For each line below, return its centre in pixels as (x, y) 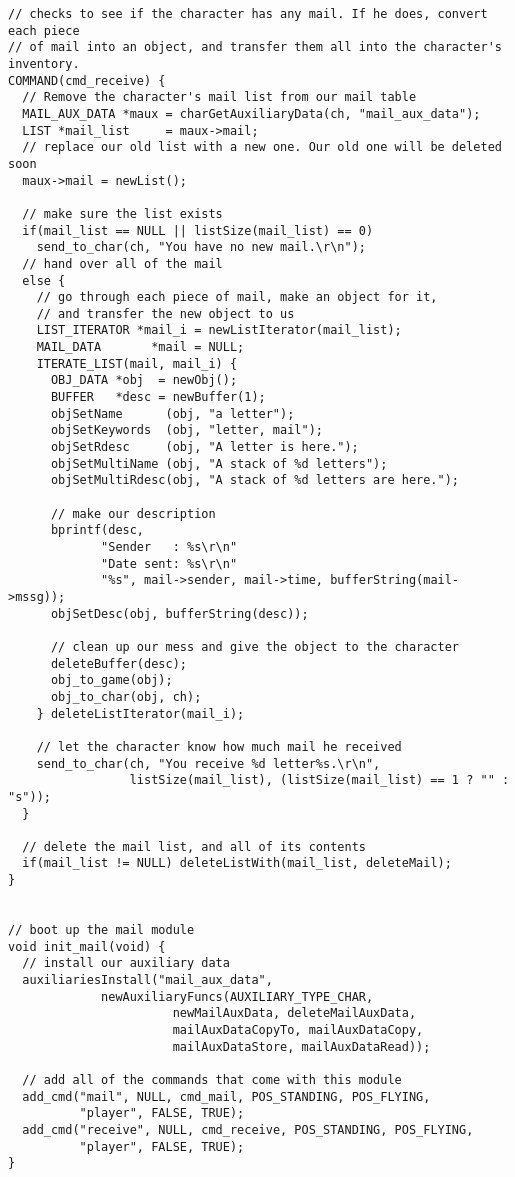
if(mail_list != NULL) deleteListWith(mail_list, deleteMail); (237, 863)
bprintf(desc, (97, 530)
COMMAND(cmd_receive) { (87, 80)
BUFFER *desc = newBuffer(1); (158, 397)
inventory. (44, 63)
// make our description (133, 513)
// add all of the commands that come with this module (212, 1080)
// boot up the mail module (101, 930)
